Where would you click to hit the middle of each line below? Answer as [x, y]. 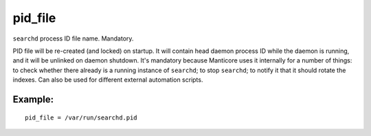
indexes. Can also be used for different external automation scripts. [108, 80]
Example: [33, 99]
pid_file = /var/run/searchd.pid [81, 117]
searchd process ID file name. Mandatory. [73, 38]
